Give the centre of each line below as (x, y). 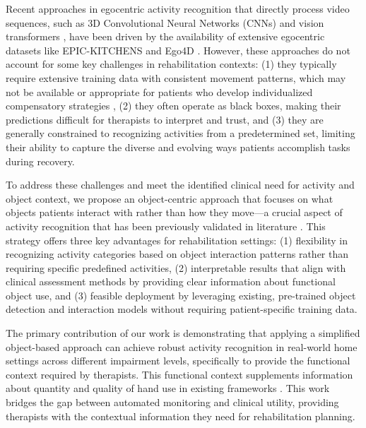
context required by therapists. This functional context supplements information (179, 374)
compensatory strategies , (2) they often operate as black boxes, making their (173, 106)
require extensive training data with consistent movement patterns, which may (176, 77)
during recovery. (40, 161)
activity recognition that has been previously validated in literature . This (166, 226)
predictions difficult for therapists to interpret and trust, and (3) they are (165, 119)
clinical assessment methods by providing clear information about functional (171, 281)
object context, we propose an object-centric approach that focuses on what (170, 198)
